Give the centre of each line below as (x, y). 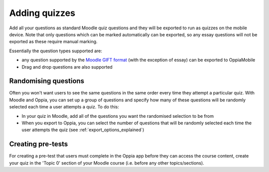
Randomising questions (47, 81)
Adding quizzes (42, 13)
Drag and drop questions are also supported (67, 67)
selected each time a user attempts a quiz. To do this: (64, 107)
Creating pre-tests (39, 144)
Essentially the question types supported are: (56, 51)
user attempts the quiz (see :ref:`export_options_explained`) (83, 130)
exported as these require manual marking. (53, 42)
